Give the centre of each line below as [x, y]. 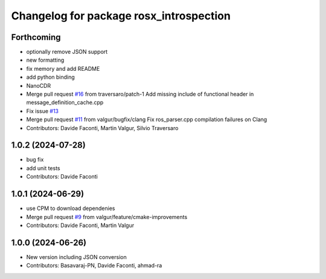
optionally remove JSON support [67, 52]
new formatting [45, 60]
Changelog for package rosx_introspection [121, 16]
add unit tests [43, 168]
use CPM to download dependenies [71, 208]
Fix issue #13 [43, 111]
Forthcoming [36, 37]
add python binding [50, 77]
